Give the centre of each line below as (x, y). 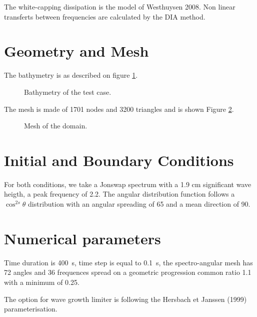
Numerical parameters (82, 238)
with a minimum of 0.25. (42, 282)
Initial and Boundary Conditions (119, 160)
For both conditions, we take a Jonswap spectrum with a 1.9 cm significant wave (128, 184)
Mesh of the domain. (56, 126)
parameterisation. (31, 309)
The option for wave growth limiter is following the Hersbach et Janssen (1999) (125, 299)
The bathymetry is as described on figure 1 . (71, 75)
